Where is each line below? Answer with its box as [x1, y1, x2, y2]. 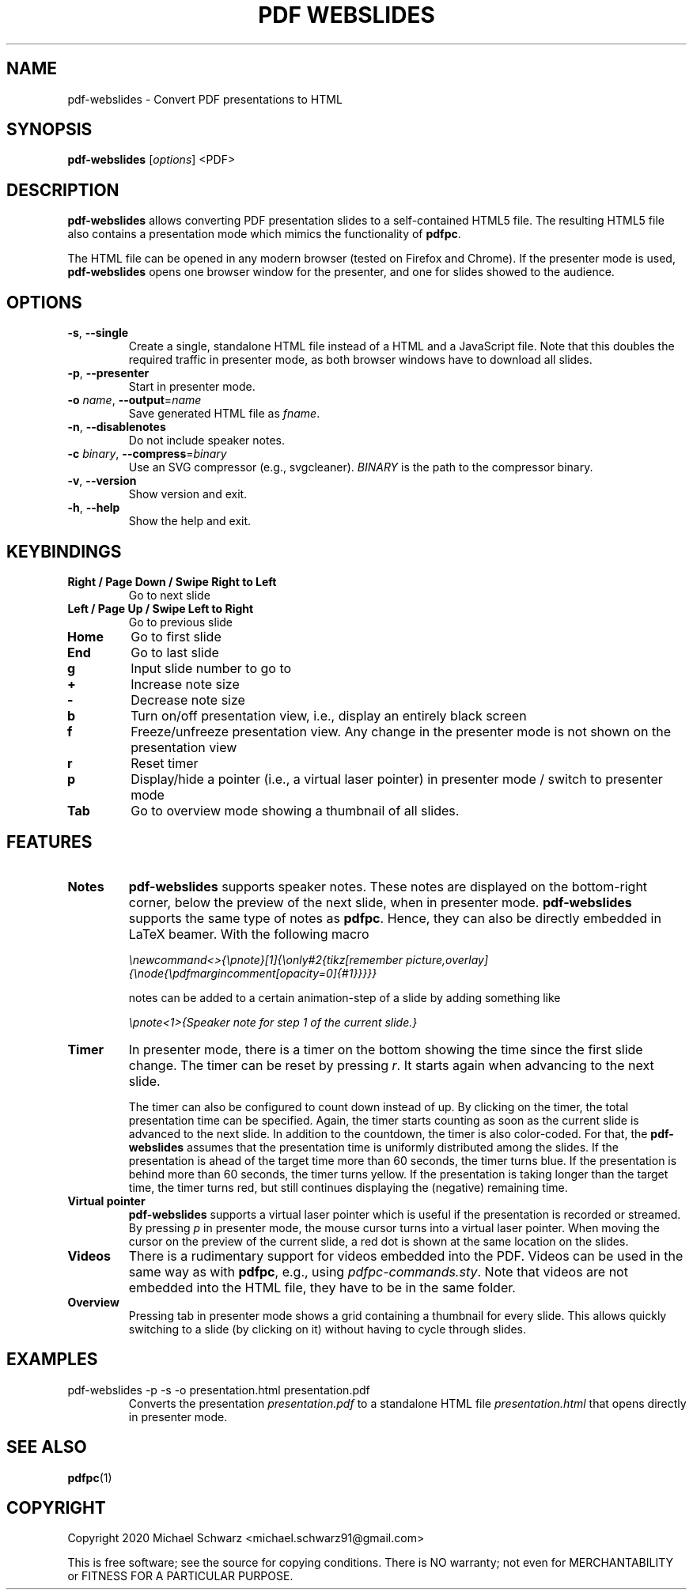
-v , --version [67, 474, 137, 488]
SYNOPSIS [6, 119, 93, 140]
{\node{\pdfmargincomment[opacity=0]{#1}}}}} [128, 966, 377, 980]
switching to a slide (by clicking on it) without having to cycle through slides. [128, 1322, 526, 1336]
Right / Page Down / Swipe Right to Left [67, 574, 277, 588]
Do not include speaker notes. [128, 433, 285, 448]
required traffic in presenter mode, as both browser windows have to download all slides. [128, 353, 593, 367]
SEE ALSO [6, 1437, 87, 1458]
